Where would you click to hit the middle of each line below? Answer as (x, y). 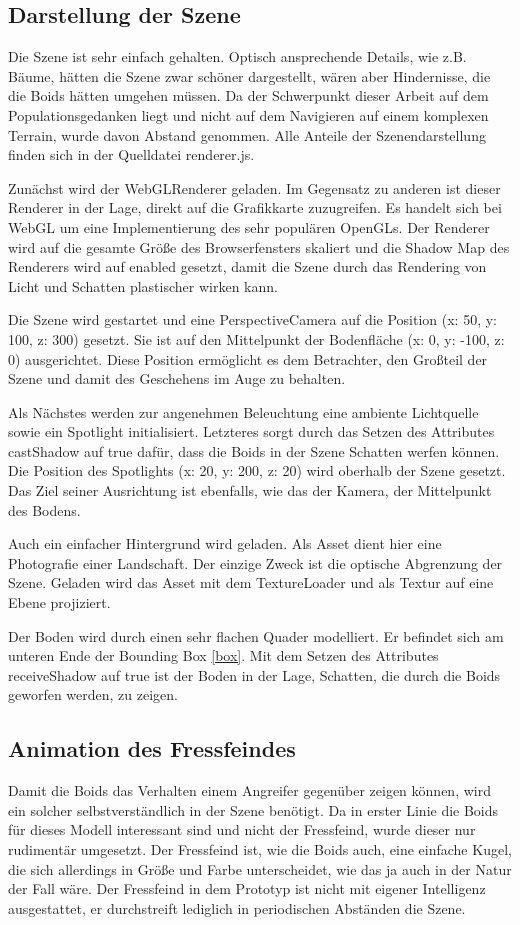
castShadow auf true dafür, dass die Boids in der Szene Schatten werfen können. (254, 450)
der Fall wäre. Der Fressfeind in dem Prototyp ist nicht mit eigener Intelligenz (247, 888)
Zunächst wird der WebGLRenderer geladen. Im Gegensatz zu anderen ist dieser (254, 187)
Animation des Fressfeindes (152, 748)
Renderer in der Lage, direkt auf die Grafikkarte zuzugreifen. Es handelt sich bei (255, 207)
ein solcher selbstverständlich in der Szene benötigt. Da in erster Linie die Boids (253, 809)
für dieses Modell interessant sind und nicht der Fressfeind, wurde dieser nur (242, 829)
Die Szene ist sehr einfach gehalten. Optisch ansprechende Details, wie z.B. (237, 56)
